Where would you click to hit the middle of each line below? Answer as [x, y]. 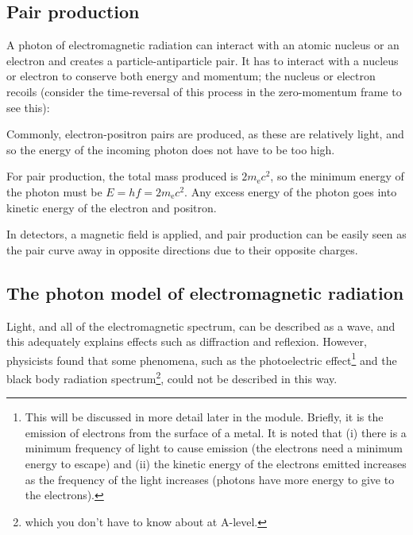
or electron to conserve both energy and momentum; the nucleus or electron [191, 76]
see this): [28, 107]
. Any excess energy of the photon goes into [291, 191]
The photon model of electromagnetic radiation [205, 292]
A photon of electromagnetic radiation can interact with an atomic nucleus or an [203, 45]
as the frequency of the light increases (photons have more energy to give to [210, 479]
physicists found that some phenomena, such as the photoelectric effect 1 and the [202, 359]
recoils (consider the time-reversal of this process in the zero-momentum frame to [204, 91]
